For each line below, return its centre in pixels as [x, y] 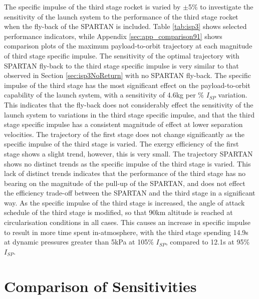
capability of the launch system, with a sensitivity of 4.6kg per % [104, 95]
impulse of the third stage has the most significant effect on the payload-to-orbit [127, 85]
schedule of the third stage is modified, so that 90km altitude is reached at [118, 212]
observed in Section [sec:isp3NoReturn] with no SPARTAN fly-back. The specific [127, 75]
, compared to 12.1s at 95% [208, 242]
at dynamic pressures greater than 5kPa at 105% [79, 242]
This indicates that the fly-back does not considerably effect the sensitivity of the [129, 104]
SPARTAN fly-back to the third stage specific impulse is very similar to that [121, 65]
